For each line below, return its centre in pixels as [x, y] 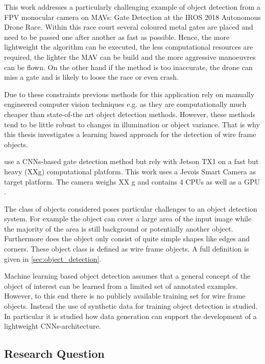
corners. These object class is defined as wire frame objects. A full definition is [127, 249]
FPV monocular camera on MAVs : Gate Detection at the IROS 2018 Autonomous [132, 17]
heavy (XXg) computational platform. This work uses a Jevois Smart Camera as [130, 171]
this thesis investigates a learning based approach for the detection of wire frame [130, 134]
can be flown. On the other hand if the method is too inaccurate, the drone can [128, 67]
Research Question [54, 354]
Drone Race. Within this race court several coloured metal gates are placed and [129, 27]
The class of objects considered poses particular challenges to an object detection [131, 208]
